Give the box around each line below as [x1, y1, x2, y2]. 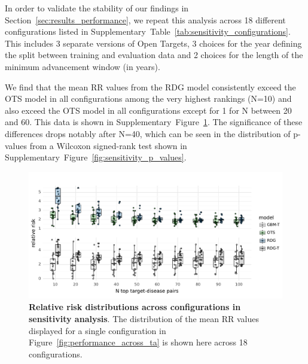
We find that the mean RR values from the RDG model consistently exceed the [5, 80, 296, 93]
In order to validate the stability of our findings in [5, 2, 189, 14]
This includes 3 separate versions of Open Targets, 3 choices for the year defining [5, 37, 302, 49]
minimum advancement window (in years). [5, 60, 160, 72]
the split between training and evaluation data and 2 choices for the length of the [5, 48, 303, 61]
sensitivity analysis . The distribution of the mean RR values [29, 312, 259, 324]
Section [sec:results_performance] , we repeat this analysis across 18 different [5, 13, 286, 26]
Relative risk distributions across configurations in [29, 301, 241, 313]
